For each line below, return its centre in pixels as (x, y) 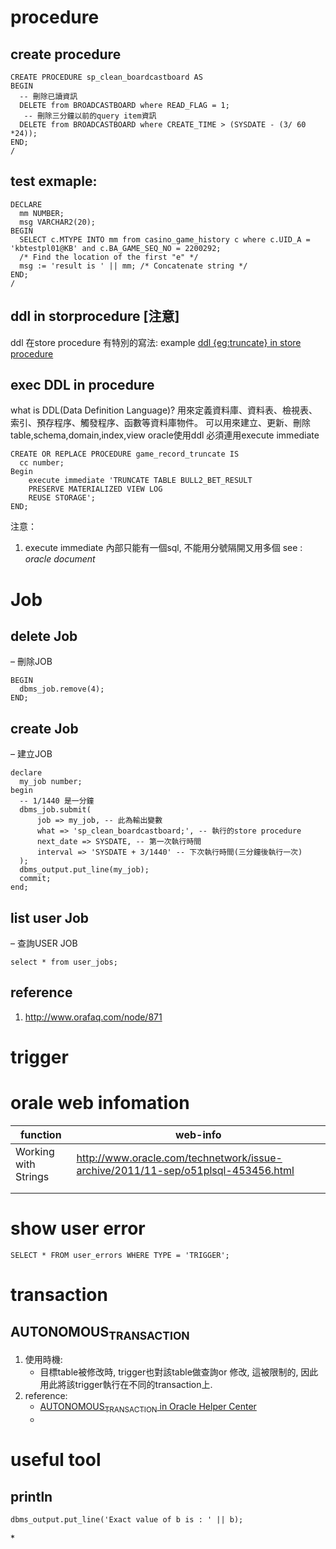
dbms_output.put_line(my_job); (84, 870)
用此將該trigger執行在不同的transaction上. (126, 1385)
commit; (35, 879)
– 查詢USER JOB (44, 943)
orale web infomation (100, 1103)
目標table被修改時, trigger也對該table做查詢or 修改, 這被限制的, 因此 (179, 1372)
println (31, 1496)
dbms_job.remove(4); (62, 689)
